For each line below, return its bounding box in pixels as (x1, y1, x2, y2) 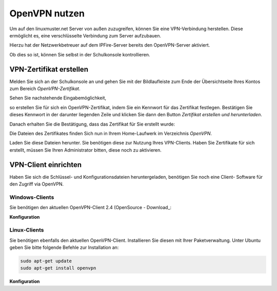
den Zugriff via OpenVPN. (9, 181, 64, 187)
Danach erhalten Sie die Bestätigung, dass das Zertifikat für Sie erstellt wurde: (9, 121, 175, 127)
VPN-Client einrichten (9, 160, 82, 169)
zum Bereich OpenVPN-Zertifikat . (9, 86, 81, 92)
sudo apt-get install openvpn (20, 265, 96, 271)
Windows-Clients (9, 194, 54, 201)
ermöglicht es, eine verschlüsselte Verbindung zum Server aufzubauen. (9, 32, 162, 38)
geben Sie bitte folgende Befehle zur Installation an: (9, 244, 119, 251)
